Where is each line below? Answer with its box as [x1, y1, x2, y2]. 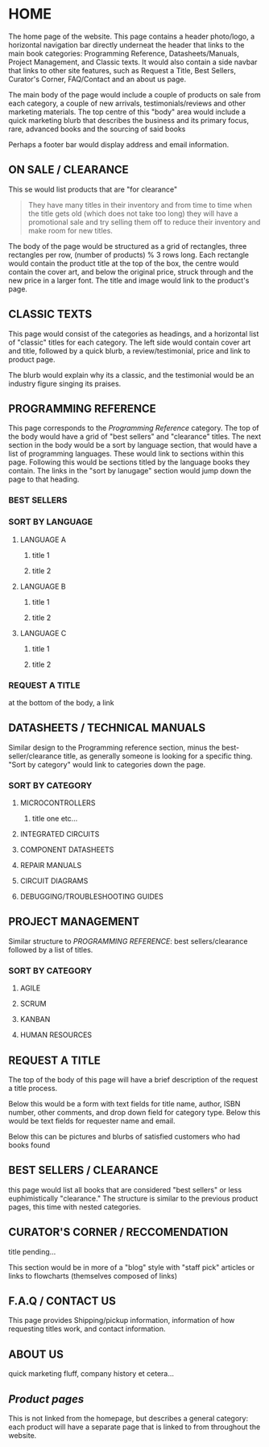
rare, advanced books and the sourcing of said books [8, 124, 186, 134]
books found [8, 1140, 51, 1150]
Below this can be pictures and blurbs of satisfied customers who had [8, 1131, 240, 1141]
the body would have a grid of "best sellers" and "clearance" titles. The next [8, 432, 262, 441]
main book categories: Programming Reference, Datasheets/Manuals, [8, 48, 239, 58]
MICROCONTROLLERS [19, 798, 96, 808]
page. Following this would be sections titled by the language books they [8, 457, 250, 467]
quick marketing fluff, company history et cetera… [8, 1369, 175, 1379]
